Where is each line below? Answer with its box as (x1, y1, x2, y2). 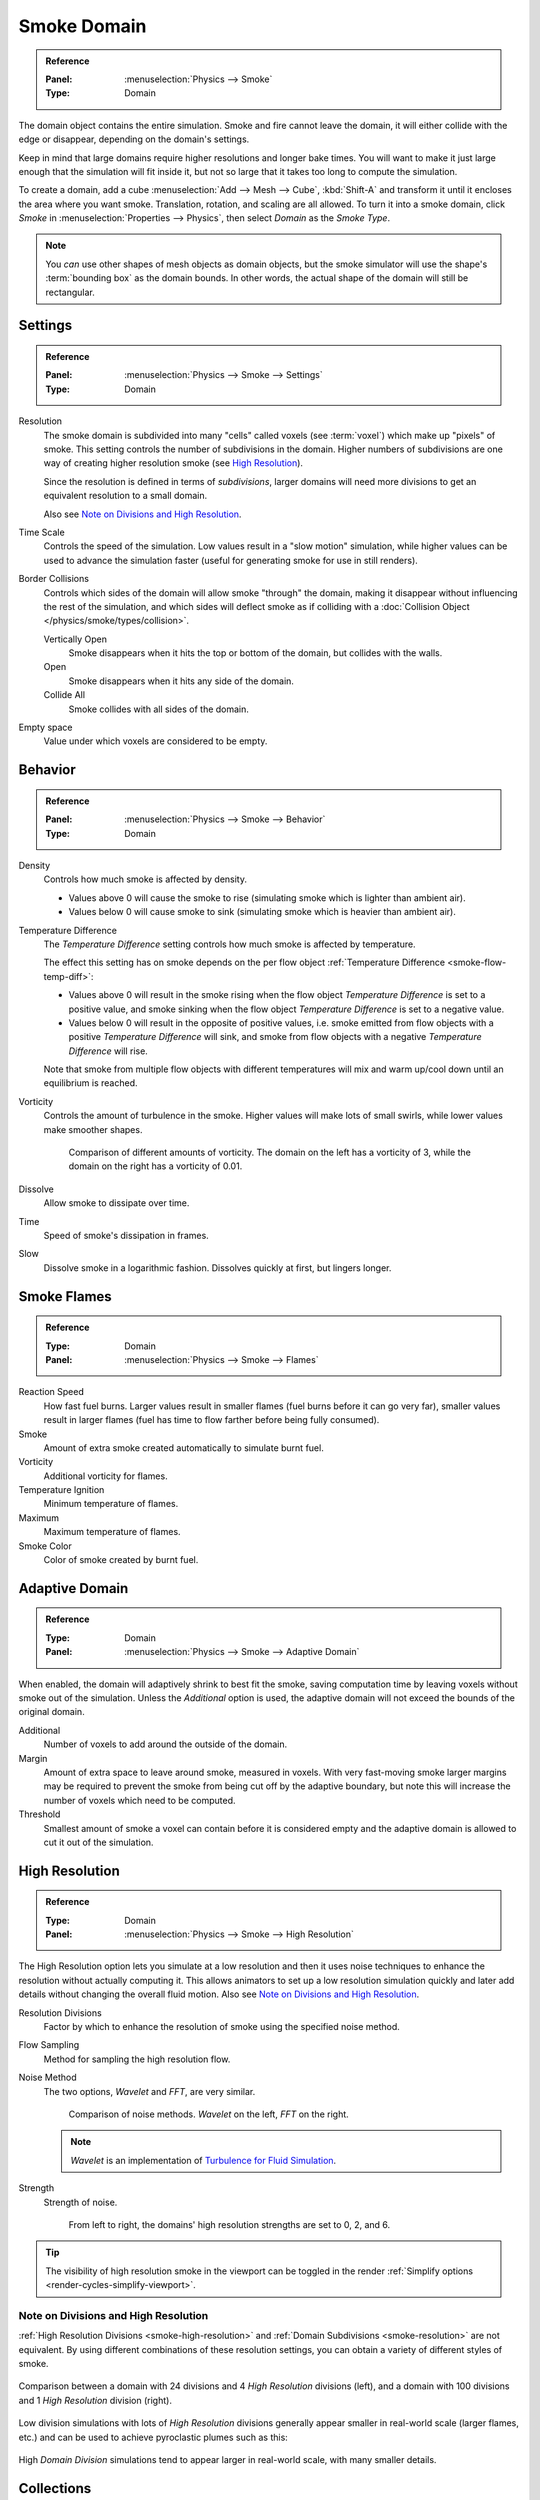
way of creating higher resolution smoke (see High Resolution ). (43, 457, 304, 469)
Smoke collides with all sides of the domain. (68, 703, 250, 715)
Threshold (18, 1808, 61, 1820)
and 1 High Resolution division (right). (18, 2394, 172, 2406)
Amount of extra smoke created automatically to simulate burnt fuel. (43, 1441, 324, 1454)
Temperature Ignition (18, 1484, 105, 1496)
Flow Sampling (18, 2039, 80, 2051)
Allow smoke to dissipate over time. (43, 1197, 190, 1209)
